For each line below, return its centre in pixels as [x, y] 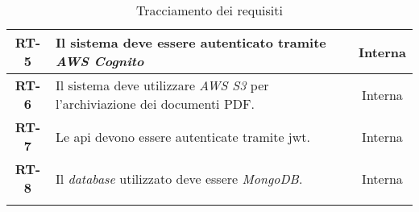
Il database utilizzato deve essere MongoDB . [179, 178]
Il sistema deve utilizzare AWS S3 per [162, 85]
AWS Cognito [100, 61]
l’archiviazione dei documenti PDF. [155, 104]
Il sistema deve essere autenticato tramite [191, 42]
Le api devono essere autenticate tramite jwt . [183, 136]
